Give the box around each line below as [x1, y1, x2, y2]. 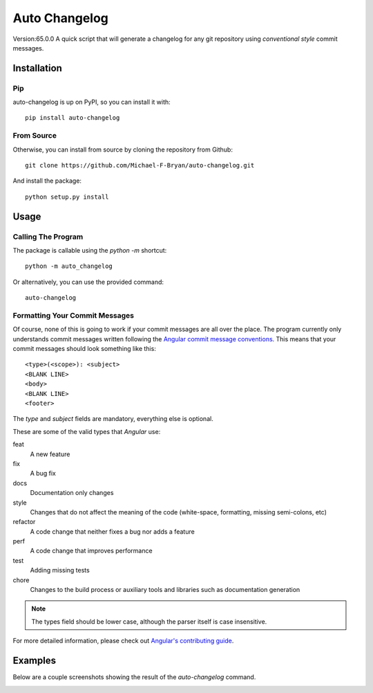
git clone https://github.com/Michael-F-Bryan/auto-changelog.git [25, 161, 255, 170]
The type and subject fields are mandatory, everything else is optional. [12, 415, 213, 423]
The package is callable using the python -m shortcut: [12, 246, 167, 254]
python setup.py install [25, 192, 109, 201]
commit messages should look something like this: [12, 345, 157, 353]
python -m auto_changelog [25, 262, 113, 270]
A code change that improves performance [30, 547, 153, 555]
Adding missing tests [30, 566, 90, 575]
